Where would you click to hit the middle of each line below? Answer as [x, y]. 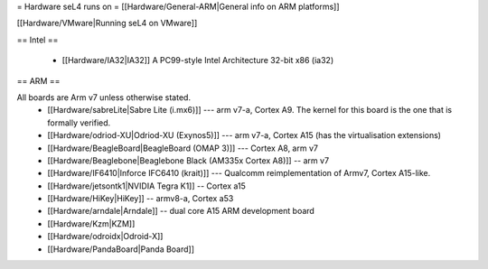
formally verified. [79, 123]
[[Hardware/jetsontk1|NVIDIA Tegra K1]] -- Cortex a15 [146, 186]
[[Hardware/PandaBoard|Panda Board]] [121, 249]
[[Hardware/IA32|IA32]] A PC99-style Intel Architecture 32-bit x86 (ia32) [198, 60]
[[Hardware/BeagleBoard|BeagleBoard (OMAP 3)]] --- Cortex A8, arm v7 [183, 148]
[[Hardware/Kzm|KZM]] [91, 223]
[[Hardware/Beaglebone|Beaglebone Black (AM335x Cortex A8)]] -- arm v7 [188, 160]
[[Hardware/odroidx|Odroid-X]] [105, 237]
